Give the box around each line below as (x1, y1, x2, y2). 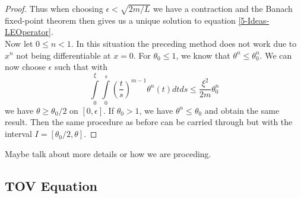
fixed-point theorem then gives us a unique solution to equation (5, 14, 236, 26)
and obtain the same (204, 104, 280, 116)
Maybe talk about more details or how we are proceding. (5, 147, 211, 159)
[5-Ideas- (238, 14, 270, 26)
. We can (259, 49, 292, 61)
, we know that (176, 49, 230, 61)
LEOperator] (5, 25, 51, 38)
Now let (5, 37, 33, 49)
